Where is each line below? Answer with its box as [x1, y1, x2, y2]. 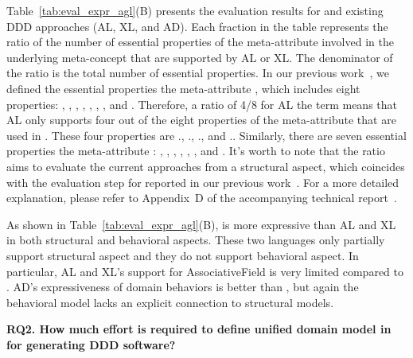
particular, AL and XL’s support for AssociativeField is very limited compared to [6, 263, 403, 279]
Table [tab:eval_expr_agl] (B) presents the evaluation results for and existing [6, 2, 384, 18]
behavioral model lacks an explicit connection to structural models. [6, 294, 334, 310]
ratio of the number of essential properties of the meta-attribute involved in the [6, 33, 394, 50]
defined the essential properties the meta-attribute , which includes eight [6, 80, 360, 96]
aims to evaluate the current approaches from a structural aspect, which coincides [6, 158, 405, 174]
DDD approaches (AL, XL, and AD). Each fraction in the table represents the [6, 18, 388, 34]
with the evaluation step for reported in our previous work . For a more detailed [6, 173, 399, 190]
